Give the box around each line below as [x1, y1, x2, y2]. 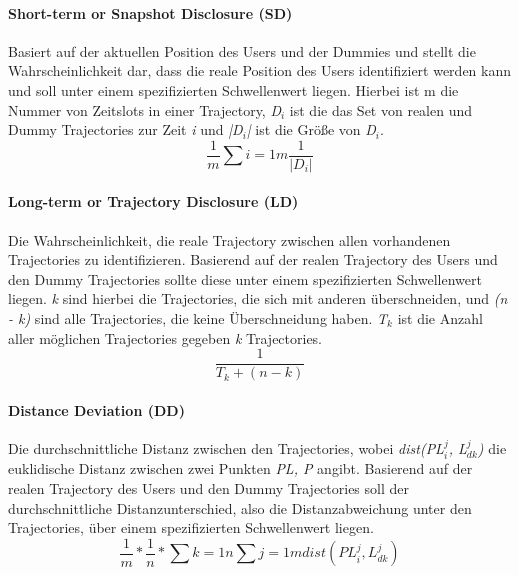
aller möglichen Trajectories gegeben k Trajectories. [8, 327, 323, 348]
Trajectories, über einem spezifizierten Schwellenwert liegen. [8, 517, 374, 538]
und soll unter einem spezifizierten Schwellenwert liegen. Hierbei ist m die [8, 79, 459, 100]
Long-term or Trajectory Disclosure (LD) [8, 191, 299, 212]
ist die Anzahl [397, 308, 483, 328]
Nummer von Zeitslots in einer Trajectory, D [8, 99, 281, 120]
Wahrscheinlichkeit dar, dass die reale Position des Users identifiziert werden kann [8, 60, 512, 81]
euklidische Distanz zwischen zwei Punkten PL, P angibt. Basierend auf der [8, 458, 473, 479]
